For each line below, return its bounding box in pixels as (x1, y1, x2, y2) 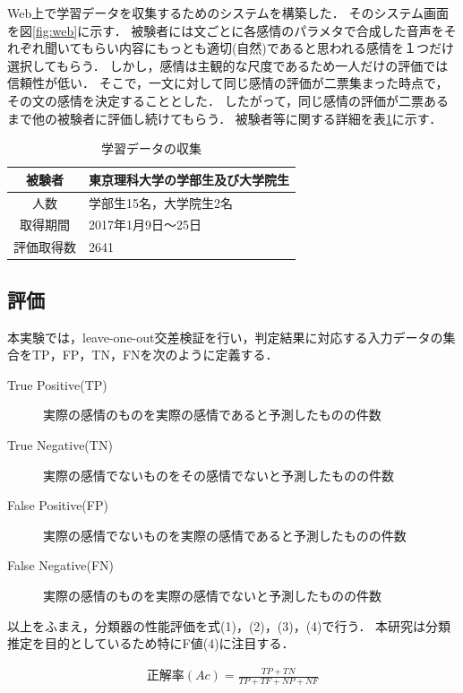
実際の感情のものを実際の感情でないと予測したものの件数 (43, 585, 382, 604)
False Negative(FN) (7, 556, 115, 575)
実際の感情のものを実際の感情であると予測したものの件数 (43, 405, 382, 424)
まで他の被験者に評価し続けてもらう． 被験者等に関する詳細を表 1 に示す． (7, 108, 442, 127)
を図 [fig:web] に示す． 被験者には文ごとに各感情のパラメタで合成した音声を (7, 21, 444, 39)
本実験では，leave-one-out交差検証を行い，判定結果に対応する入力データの (7, 327, 443, 346)
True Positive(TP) (7, 375, 107, 394)
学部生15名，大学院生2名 (89, 193, 233, 212)
